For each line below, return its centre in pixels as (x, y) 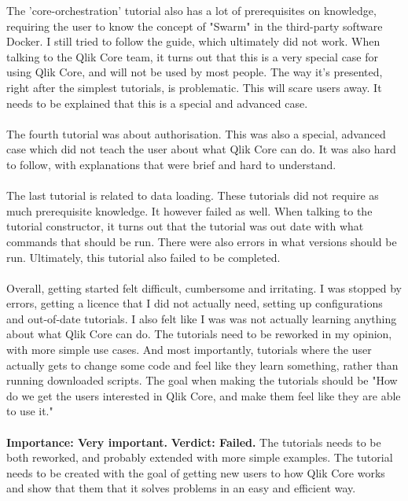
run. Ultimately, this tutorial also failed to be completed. (143, 257)
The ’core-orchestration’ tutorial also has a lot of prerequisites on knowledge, (191, 10)
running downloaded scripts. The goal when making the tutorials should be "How (202, 380)
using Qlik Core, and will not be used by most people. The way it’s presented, (195, 72)
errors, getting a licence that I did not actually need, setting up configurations (195, 303)
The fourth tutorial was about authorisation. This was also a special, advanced (196, 133)
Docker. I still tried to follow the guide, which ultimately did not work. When (193, 41)
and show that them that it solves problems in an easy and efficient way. (181, 488)
